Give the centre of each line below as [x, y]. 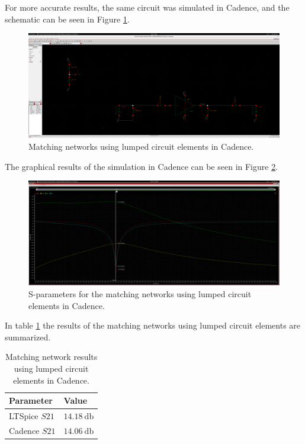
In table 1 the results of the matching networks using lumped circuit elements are [153, 325]
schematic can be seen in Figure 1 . [67, 19]
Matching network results [51, 357]
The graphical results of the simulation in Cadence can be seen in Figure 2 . [142, 166]
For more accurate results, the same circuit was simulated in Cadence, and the [147, 7]
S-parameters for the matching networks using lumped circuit [140, 294]
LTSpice [24, 416]
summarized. [28, 337]
